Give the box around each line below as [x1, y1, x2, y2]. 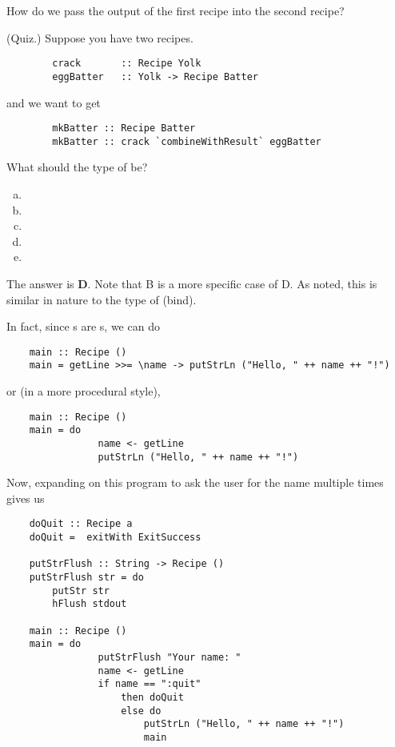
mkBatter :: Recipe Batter [52, 122, 196, 135]
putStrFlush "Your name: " [98, 652, 241, 664]
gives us [6, 489, 45, 506]
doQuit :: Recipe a [29, 518, 133, 530]
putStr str [52, 584, 110, 596]
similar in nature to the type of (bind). [6, 291, 197, 307]
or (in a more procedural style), [6, 383, 161, 400]
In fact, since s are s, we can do [6, 318, 160, 335]
